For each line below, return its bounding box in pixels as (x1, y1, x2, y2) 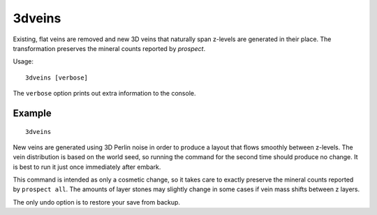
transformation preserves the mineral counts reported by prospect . (13, 44, 206, 52)
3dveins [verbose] (25, 73, 89, 82)
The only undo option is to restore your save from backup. (13, 198, 181, 206)
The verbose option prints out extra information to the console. (13, 89, 196, 98)
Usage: (13, 57, 34, 66)
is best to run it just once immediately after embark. (13, 163, 161, 171)
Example (13, 107, 52, 119)
